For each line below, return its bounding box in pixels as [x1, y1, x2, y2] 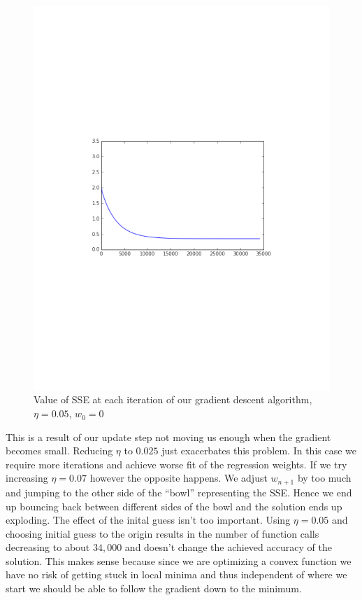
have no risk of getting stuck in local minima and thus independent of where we [6, 567, 347, 582]
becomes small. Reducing [6, 443, 113, 458]
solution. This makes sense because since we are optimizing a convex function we [6, 553, 352, 568]
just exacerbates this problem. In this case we [161, 443, 357, 458]
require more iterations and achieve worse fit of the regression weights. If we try [6, 456, 347, 471]
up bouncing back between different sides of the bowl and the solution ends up [6, 498, 342, 513]
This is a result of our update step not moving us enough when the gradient [6, 429, 331, 444]
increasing [6, 470, 48, 485]
